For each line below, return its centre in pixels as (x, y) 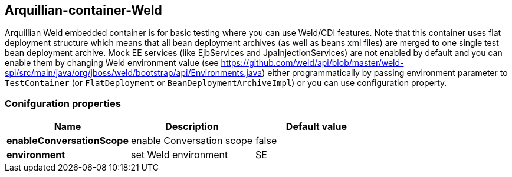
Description (192, 127)
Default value (316, 127)
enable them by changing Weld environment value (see (112, 63)
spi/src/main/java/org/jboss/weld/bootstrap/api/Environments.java (134, 73)
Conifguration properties (63, 103)
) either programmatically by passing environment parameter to (385, 73)
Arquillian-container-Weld (83, 10)
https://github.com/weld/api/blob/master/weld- (312, 63)
